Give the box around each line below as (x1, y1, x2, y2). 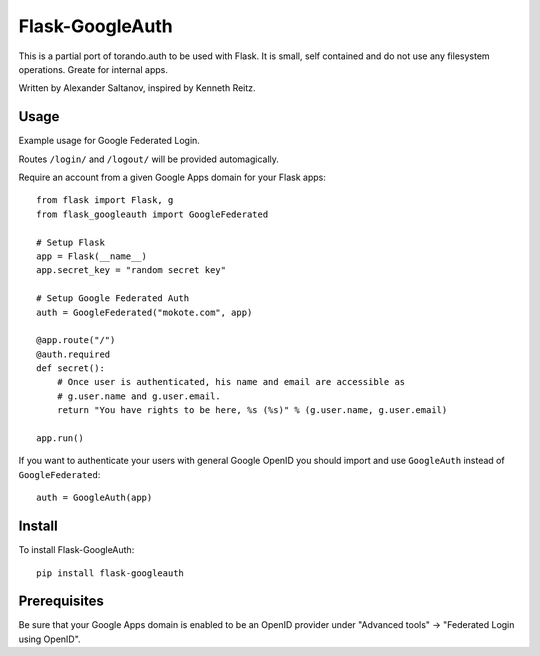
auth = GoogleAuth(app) (36, 492, 153, 504)
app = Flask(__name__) (36, 250, 148, 262)
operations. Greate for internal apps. (18, 63, 169, 75)
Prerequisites (18, 593, 104, 610)
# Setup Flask (36, 236, 105, 248)
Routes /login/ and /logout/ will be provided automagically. (18, 153, 280, 165)
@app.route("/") (36, 335, 116, 346)
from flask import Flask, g (36, 195, 174, 206)
